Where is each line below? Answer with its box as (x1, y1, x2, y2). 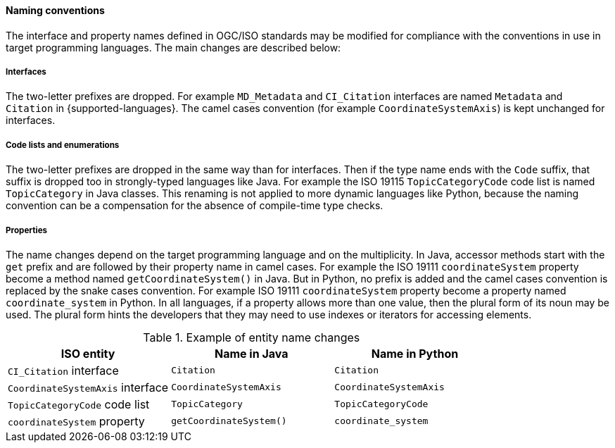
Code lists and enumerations (6, 139, 120, 150)
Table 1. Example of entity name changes (143, 330, 360, 344)
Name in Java (214, 346, 289, 361)
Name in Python (371, 346, 459, 361)
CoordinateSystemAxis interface (8, 380, 169, 394)
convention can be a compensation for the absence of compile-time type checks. (6, 199, 383, 212)
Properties (6, 225, 48, 235)
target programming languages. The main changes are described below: (6, 41, 341, 54)
